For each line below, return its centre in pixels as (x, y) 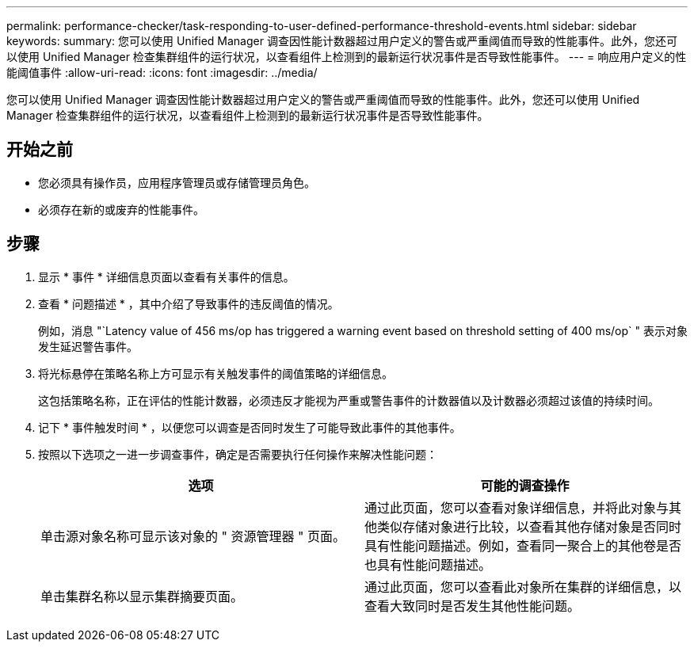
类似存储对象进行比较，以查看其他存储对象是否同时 (530, 526)
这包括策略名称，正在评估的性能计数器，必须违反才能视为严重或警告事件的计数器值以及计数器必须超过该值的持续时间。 (349, 400)
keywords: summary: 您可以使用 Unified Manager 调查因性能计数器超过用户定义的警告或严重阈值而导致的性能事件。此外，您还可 (342, 41)
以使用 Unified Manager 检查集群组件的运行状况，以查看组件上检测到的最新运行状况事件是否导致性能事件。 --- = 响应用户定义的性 (347, 57)
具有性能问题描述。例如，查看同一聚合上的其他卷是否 (523, 545)
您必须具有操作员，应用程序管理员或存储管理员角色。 (177, 182)
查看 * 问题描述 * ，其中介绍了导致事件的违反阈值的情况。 (189, 303)
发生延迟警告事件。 (88, 346)
